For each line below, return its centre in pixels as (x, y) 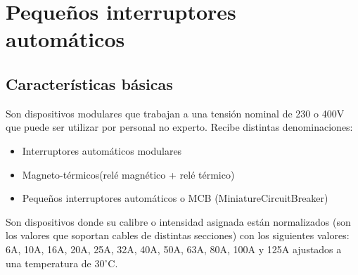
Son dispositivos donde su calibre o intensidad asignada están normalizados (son (178, 221)
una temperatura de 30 (55, 263)
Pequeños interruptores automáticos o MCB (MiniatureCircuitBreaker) (175, 198)
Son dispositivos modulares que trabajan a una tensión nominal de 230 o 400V (175, 113)
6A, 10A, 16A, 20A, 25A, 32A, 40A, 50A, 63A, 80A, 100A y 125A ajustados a (174, 249)
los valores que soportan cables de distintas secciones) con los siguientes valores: (178, 235)
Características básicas (89, 83)
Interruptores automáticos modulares (102, 150)
